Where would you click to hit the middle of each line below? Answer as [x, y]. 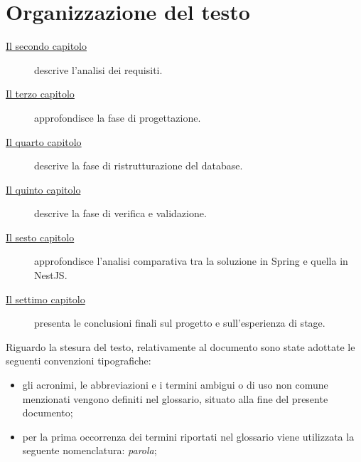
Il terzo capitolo [40, 94]
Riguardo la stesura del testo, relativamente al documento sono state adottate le [180, 346]
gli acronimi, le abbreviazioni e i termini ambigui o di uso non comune [175, 385]
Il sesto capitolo [40, 237]
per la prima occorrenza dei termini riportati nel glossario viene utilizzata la [188, 436]
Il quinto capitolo [43, 189]
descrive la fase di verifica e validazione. [120, 213]
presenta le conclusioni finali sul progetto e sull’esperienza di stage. [180, 323]
